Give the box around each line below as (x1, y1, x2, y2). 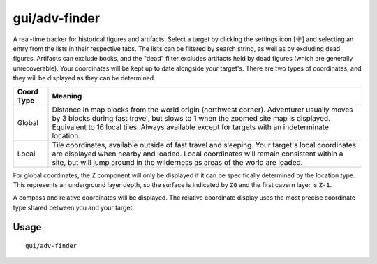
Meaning (52, 91, 82, 101)
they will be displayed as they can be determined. (13, 74, 156, 82)
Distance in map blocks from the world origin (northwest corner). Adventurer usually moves (52, 105, 353, 115)
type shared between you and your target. (13, 203, 135, 212)
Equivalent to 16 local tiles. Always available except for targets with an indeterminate (52, 122, 330, 132)
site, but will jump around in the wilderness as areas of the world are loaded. (52, 157, 303, 167)
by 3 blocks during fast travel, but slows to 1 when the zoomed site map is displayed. (52, 113, 331, 123)
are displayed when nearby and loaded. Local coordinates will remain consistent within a (52, 149, 343, 159)
